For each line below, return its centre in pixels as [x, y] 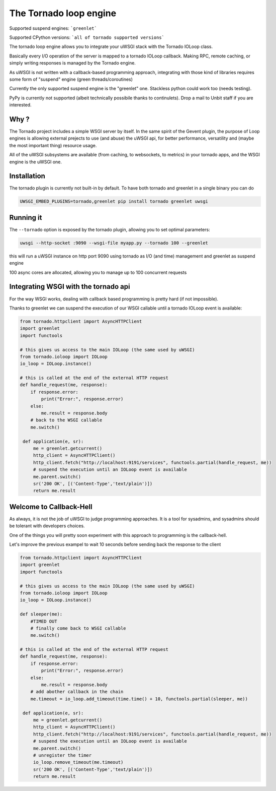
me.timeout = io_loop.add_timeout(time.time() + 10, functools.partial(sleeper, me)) [139, 699]
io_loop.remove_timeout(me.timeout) [78, 762]
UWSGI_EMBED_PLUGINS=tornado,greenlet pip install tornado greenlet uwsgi [114, 201]
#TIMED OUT [44, 621]
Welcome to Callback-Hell [51, 507]
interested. [21, 105]
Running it [26, 218]
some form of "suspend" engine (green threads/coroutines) [71, 79]
